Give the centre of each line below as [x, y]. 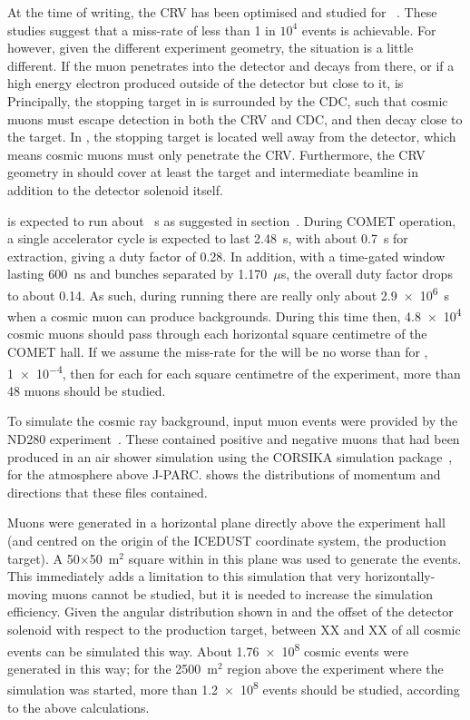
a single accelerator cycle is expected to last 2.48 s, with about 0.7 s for [208, 238]
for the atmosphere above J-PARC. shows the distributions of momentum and [224, 474]
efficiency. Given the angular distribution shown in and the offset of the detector [230, 612]
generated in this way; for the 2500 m [113, 668]
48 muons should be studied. [87, 390]
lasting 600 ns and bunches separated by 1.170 [137, 274]
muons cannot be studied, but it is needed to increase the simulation [242, 593]
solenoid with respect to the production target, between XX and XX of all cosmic [234, 629]
